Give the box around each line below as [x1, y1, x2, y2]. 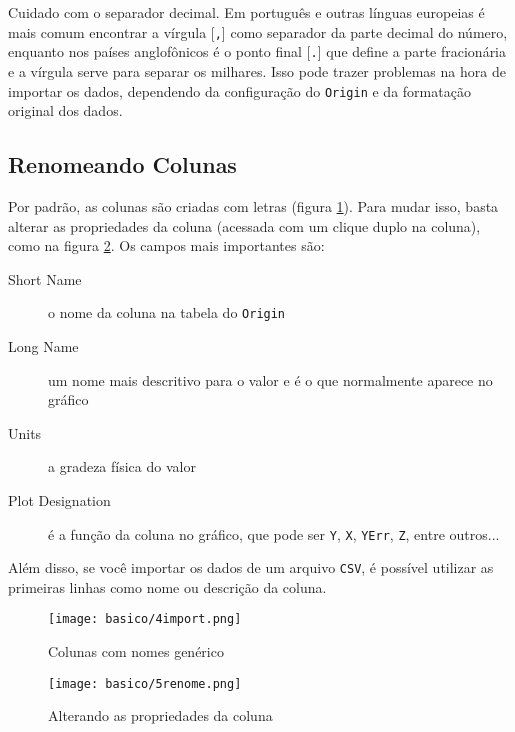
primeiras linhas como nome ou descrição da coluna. [8, 576, 327, 597]
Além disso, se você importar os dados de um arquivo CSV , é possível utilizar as [8, 557, 494, 578]
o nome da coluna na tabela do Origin [48, 302, 286, 323]
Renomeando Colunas [8, 149, 237, 180]
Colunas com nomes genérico [48, 641, 224, 662]
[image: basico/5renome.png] [48, 676, 242, 691]
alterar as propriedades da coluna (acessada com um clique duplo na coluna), [8, 215, 481, 236]
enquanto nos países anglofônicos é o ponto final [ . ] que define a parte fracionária [8, 41, 507, 62]
